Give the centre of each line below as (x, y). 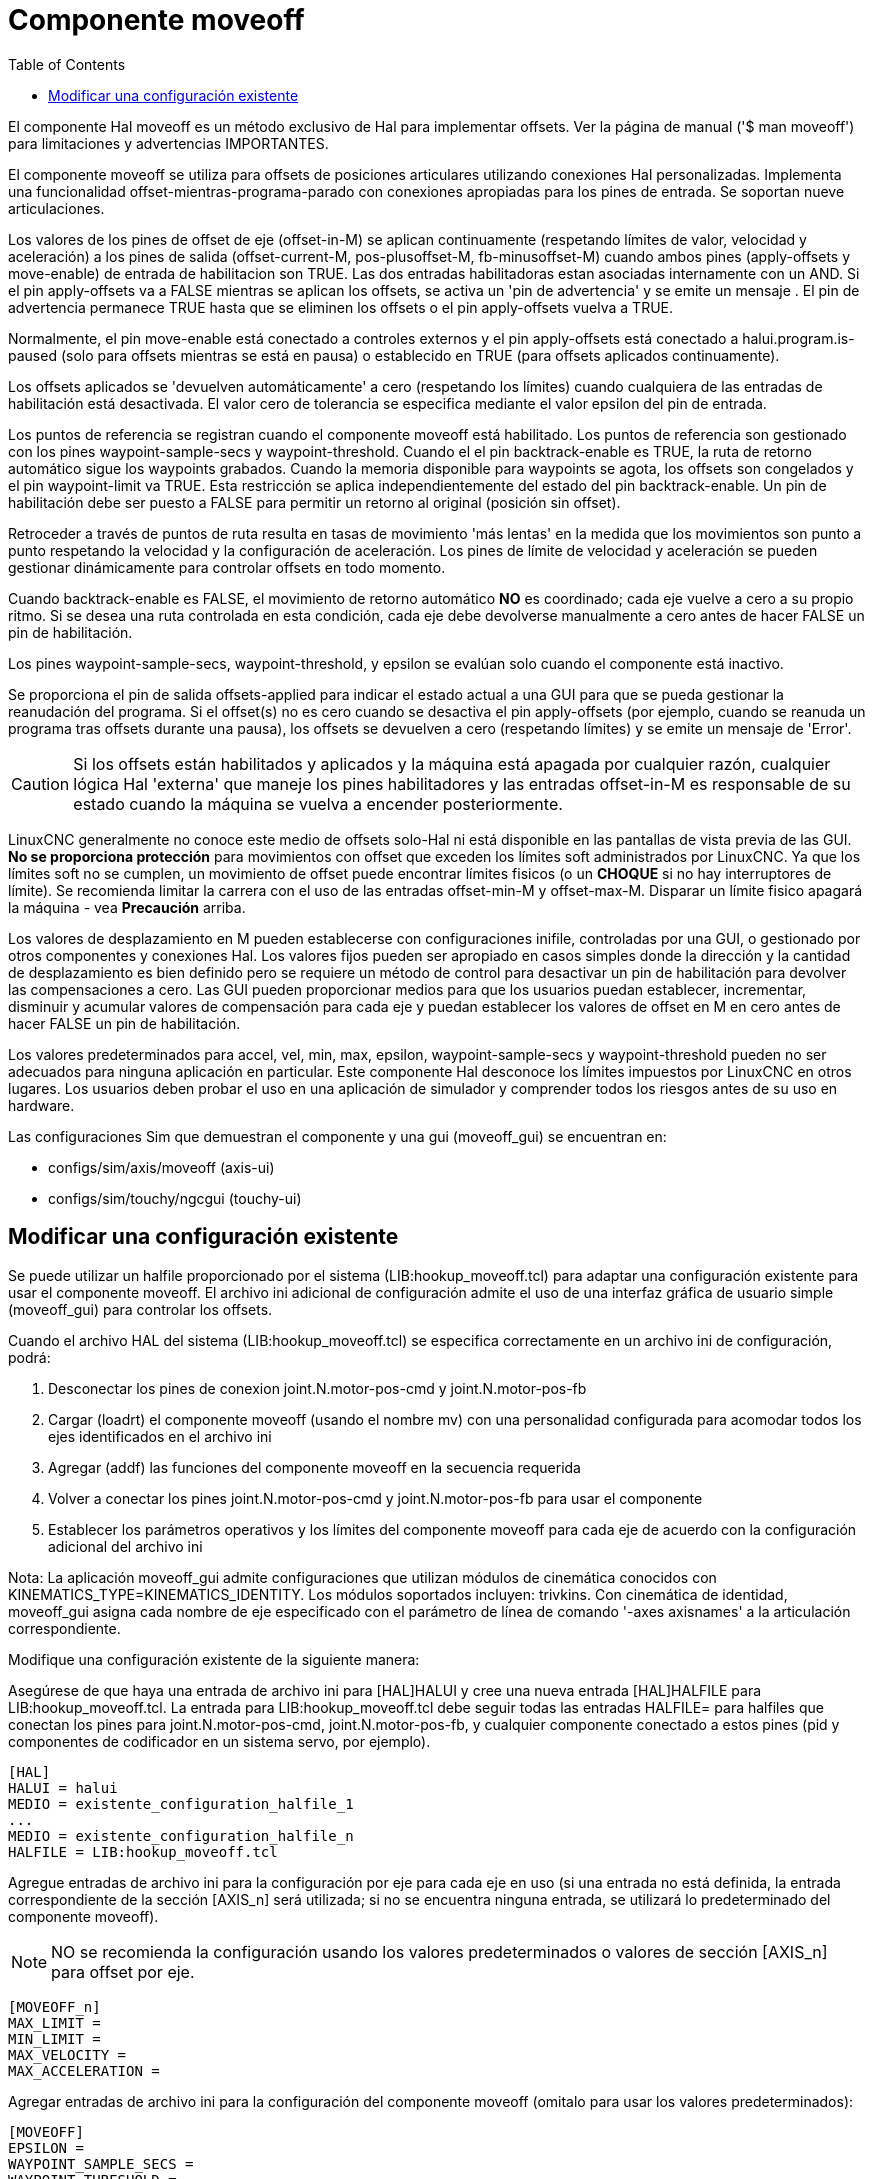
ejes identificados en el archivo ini (160, 1436)
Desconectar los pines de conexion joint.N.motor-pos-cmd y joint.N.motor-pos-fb (317, 1388)
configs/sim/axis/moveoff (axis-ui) (161, 1167)
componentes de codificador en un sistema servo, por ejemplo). (219, 1741)
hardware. (41, 1105)
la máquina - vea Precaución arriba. (127, 907)
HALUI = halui (63, 1787)
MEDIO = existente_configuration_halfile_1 (181, 1803)
